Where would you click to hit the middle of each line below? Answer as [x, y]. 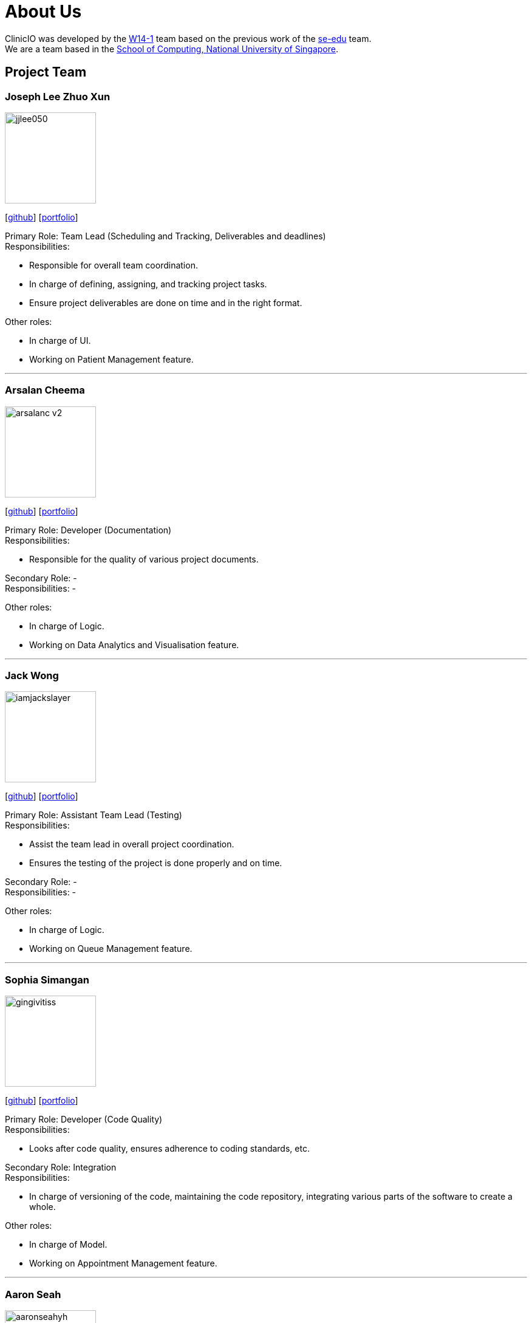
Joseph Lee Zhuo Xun [58, 96]
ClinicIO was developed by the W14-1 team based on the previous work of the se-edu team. [188, 38]
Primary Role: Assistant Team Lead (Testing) [94, 815]
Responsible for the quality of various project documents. [144, 559]
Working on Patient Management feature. [111, 359]
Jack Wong [32, 676]
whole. [43, 1207]
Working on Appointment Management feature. [123, 1263]
